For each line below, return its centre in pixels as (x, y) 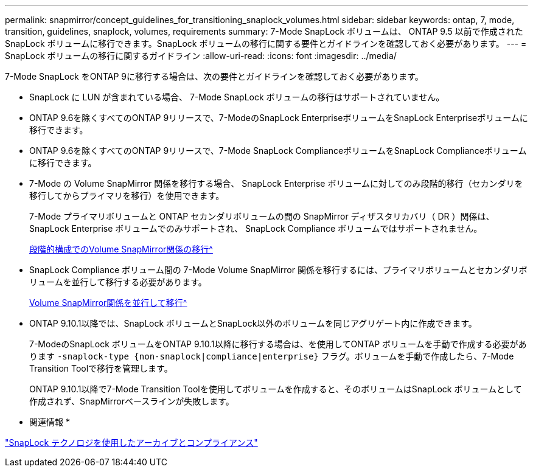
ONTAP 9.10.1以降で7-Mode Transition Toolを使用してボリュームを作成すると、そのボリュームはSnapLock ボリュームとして (276, 389)
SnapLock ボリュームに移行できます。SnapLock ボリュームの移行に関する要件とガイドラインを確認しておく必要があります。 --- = (266, 43)
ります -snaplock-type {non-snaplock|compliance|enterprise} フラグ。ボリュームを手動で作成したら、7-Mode (272, 356)
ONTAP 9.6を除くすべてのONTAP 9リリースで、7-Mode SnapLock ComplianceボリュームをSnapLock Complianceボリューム (278, 151)
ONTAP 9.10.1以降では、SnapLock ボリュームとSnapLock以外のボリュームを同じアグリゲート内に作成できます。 (253, 323)
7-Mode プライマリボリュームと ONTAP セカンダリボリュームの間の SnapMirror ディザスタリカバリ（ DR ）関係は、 (262, 216)
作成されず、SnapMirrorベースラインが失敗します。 (132, 401)
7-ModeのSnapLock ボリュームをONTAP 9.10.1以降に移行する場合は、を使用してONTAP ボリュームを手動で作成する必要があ (278, 344)
